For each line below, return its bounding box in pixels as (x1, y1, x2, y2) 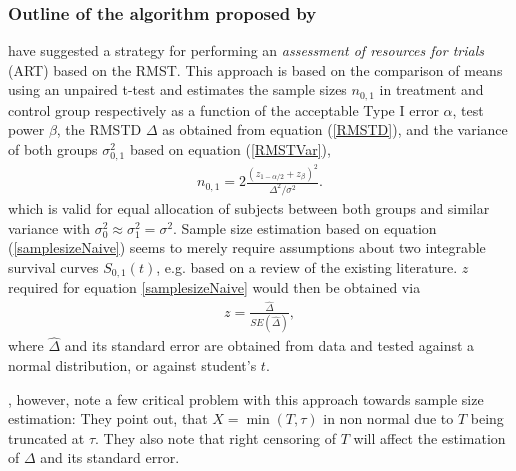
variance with (8, 217, 91, 238)
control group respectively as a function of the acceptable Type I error (8, 99, 439, 120)
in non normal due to (323, 408, 454, 429)
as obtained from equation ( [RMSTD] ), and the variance (162, 119, 508, 140)
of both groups (8, 139, 98, 160)
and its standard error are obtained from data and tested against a (64, 335, 475, 356)
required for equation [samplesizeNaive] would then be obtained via (8, 277, 421, 298)
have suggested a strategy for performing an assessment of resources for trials (8, 40, 484, 61)
